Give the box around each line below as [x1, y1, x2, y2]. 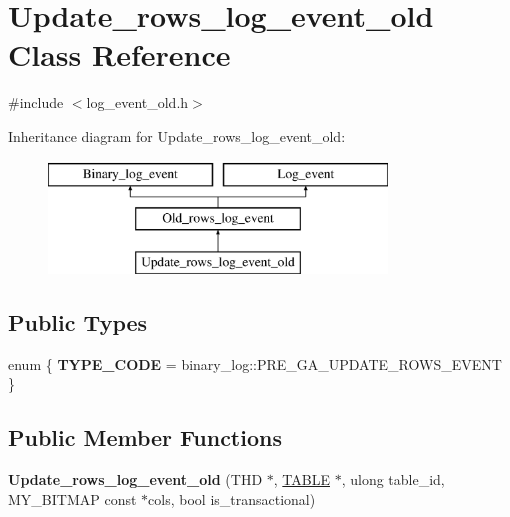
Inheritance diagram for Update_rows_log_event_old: [8, 125, 346, 146]
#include [8, 92, 64, 113]
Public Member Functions [8, 422, 282, 453]
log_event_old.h [86, 92, 189, 113]
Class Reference [8, 34, 231, 75]
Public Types [8, 306, 148, 337]
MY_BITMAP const [8, 488, 137, 509]
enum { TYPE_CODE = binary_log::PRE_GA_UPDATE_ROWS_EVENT [8, 353, 502, 374]
